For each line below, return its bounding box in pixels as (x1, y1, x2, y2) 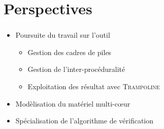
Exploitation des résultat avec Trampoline (27, 81, 160, 92)
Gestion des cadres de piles (27, 46, 112, 57)
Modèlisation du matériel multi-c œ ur (15, 98, 130, 109)
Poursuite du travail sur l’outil (15, 30, 110, 40)
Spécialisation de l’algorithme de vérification (15, 115, 154, 126)
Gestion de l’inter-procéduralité (27, 64, 125, 74)
